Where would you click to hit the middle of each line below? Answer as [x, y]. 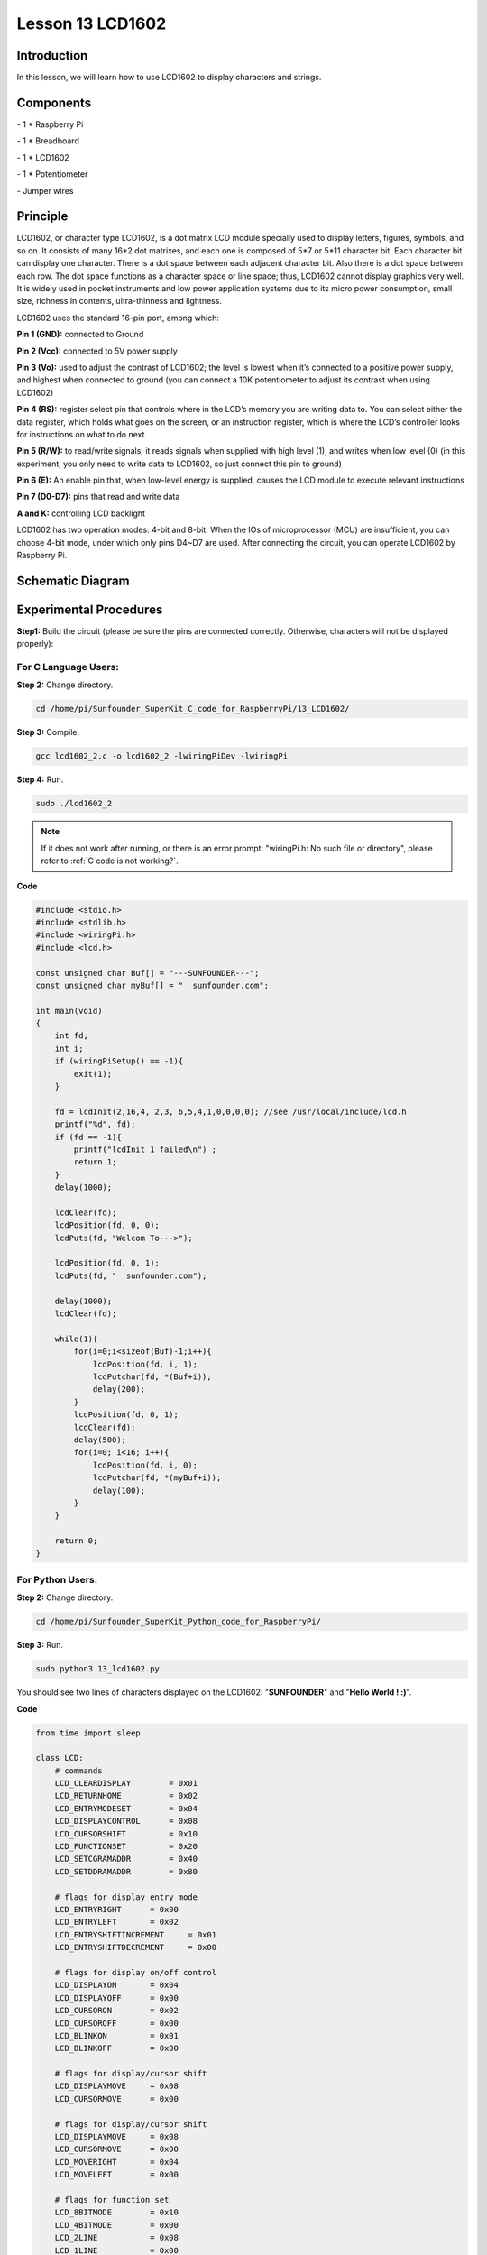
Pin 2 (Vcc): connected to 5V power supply [97, 351]
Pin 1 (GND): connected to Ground [80, 335]
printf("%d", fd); [95, 1124]
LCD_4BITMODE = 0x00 [117, 2225]
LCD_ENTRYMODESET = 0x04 [126, 1808]
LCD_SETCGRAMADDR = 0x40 [126, 1859]
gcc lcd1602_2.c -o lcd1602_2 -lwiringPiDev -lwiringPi [162, 756]
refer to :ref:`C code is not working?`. [110, 861]
